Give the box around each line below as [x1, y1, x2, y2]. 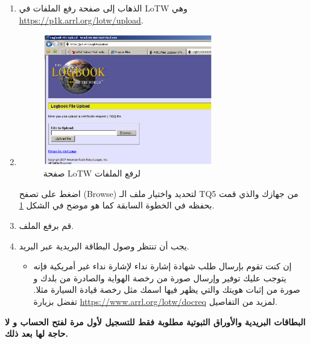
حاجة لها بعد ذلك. [5, 327, 68, 340]
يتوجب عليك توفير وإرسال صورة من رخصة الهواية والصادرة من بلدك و [33, 271, 286, 284]
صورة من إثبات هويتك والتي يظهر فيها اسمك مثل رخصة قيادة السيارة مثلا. [33, 283, 300, 296]
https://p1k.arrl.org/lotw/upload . [19, 13, 144, 26]
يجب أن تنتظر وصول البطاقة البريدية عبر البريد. [19, 239, 189, 252]
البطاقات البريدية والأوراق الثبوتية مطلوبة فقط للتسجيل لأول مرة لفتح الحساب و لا [5, 315, 306, 328]
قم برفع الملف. [19, 219, 74, 231]
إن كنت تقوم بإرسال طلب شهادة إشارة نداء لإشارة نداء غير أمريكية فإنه [33, 260, 292, 272]
